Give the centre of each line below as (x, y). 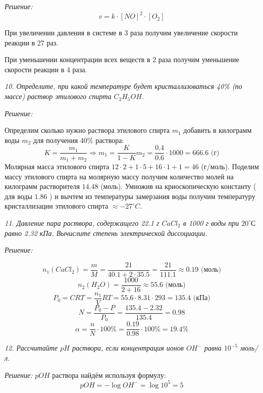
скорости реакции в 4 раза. (46, 69)
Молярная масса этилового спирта (57, 166)
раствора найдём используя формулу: (109, 375)
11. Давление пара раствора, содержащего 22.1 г (82, 223)
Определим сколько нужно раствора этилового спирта (87, 130)
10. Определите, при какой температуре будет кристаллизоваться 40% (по (123, 86)
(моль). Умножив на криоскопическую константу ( (178, 186)
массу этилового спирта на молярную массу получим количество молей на (119, 176)
